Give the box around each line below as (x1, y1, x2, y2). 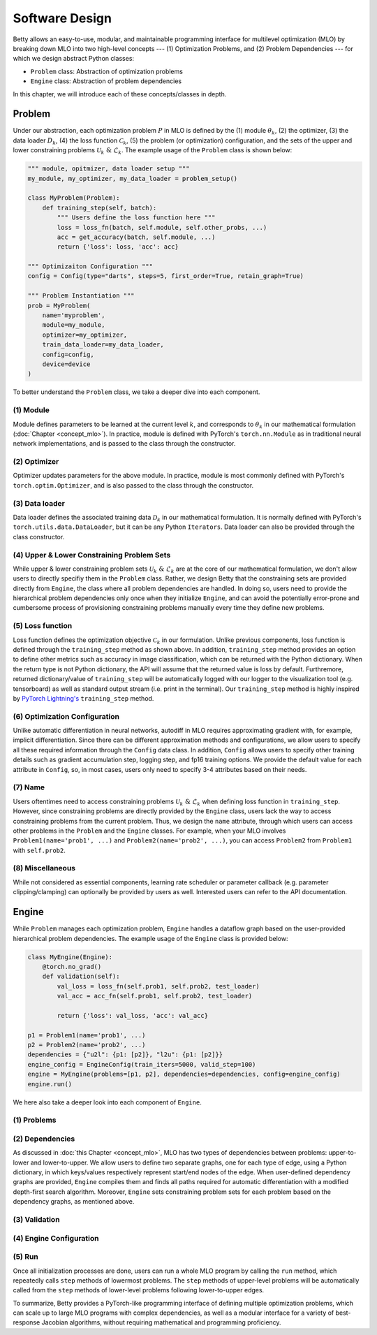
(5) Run (13, 1252, 38, 1262)
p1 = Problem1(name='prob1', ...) (27, 1031, 146, 1039)
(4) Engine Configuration (13, 1233, 99, 1243)
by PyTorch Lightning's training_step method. (13, 694, 154, 702)
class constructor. (13, 532, 65, 541)
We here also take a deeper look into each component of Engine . (13, 1097, 202, 1107)
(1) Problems (13, 1115, 57, 1125)
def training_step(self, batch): (42, 203, 157, 212)
